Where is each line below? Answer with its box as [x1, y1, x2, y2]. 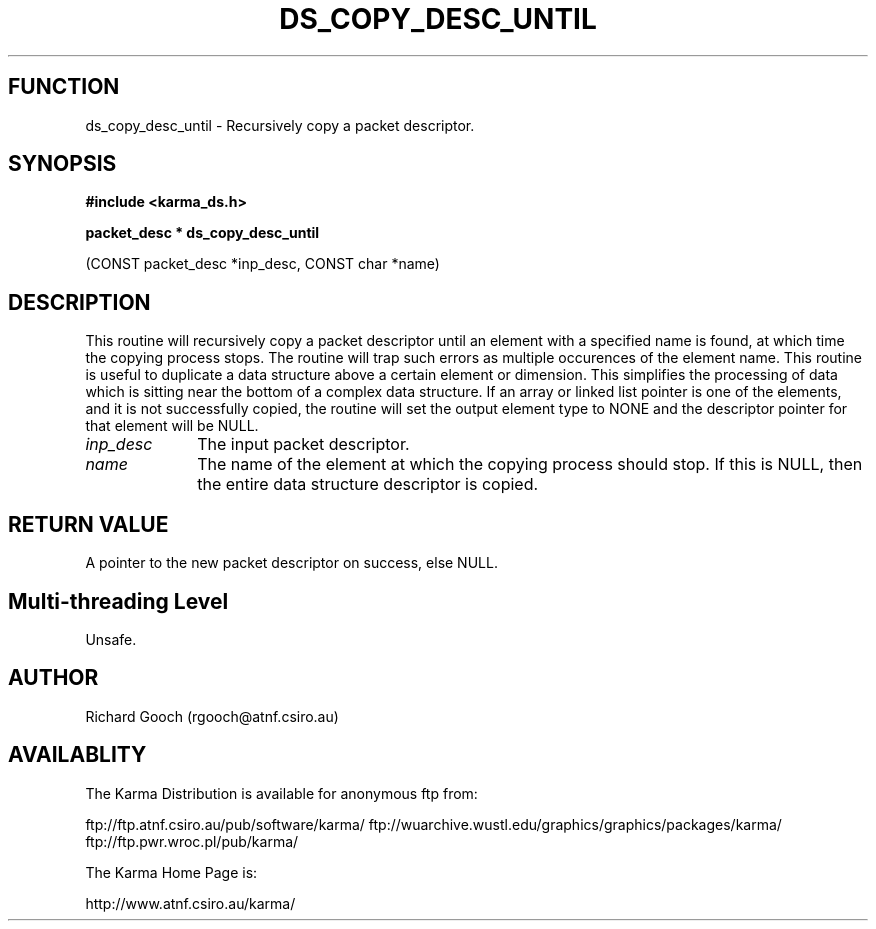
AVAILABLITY [8, 742, 147, 768]
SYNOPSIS [8, 151, 117, 177]
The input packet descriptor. [197, 434, 410, 455]
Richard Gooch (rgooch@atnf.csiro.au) [85, 707, 339, 725]
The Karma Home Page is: [85, 863, 258, 881]
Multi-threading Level [8, 588, 229, 614]
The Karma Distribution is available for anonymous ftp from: [85, 784, 478, 802]
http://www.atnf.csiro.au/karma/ [85, 894, 296, 912]
